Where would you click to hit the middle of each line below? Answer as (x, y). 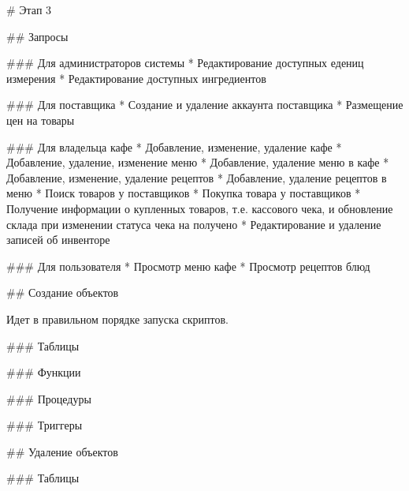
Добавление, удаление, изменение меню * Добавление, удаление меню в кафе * (198, 162)
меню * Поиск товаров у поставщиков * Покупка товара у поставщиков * (184, 193)
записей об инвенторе (58, 240)
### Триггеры (45, 425)
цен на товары (41, 120)
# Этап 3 (29, 9)
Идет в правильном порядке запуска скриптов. (117, 319)
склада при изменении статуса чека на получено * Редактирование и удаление (194, 224)
